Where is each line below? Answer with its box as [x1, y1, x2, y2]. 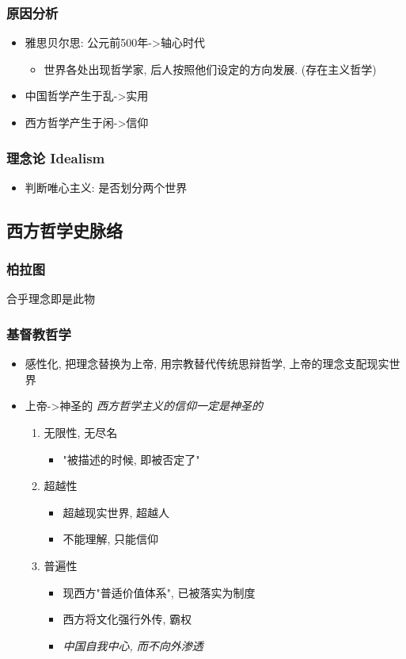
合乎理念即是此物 [6, 290, 95, 307]
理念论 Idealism [6, 148, 105, 167]
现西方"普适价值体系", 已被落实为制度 [63, 584, 256, 600]
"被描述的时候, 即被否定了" [63, 450, 200, 467]
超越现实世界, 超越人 [63, 504, 169, 520]
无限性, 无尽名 [44, 424, 118, 440]
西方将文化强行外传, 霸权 [63, 611, 192, 627]
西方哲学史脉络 [6, 217, 123, 242]
